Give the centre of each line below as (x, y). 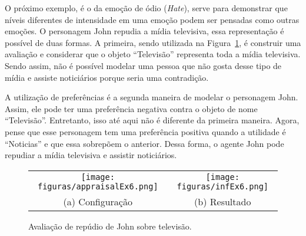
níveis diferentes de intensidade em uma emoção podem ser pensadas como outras (152, 19)
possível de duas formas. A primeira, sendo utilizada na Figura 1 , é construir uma (153, 42)
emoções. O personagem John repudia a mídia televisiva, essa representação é (144, 31)
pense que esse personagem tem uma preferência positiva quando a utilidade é (145, 131)
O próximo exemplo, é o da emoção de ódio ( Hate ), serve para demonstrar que (146, 8)
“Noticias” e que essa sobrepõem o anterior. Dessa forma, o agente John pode (144, 143)
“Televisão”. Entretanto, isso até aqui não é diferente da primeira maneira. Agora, (152, 120)
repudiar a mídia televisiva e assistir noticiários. (91, 155)
